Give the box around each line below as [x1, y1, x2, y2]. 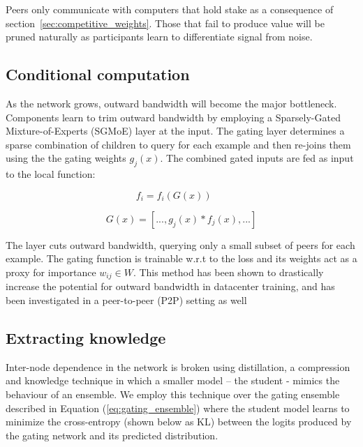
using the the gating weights [6, 151, 126, 165]
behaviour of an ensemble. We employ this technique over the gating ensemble [6, 386, 340, 401]
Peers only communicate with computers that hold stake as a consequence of [6, 2, 334, 16]
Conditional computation [6, 63, 190, 85]
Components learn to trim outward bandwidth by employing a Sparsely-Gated [6, 109, 341, 124]
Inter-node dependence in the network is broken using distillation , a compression [6, 359, 350, 374]
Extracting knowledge [6, 326, 166, 348]
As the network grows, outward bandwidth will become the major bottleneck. [6, 96, 337, 110]
